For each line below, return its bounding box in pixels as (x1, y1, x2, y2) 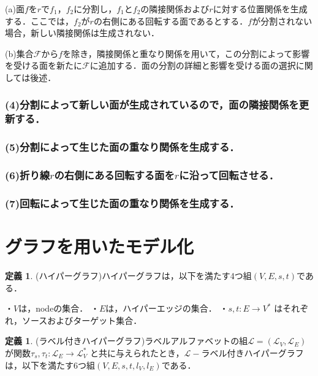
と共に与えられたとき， (89, 346, 184, 359)
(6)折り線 (5, 167, 50, 183)
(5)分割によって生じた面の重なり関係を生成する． (5, 139, 240, 155)
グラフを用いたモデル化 (5, 234, 194, 259)
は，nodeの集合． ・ (18, 302, 100, 315)
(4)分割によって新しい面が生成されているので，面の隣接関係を (5, 97, 299, 112)
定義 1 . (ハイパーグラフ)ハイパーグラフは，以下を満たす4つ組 (5, 269, 252, 282)
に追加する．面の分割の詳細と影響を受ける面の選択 (89, 59, 296, 72)
